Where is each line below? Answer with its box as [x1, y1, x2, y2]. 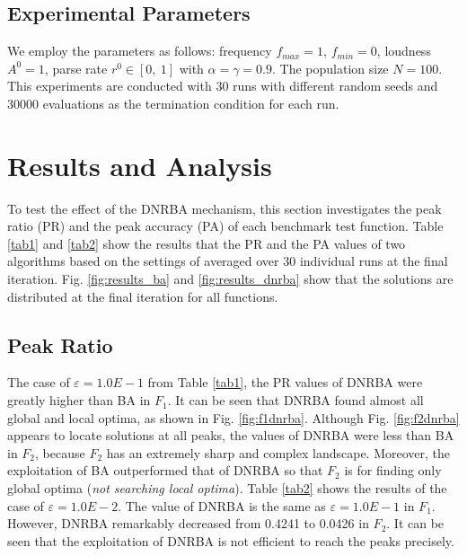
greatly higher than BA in [7, 391, 151, 410]
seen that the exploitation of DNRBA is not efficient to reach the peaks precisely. [7, 531, 454, 550]
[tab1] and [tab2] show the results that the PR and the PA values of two [7, 234, 406, 252]
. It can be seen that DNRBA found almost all [167, 391, 424, 410]
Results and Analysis [7, 146, 272, 183]
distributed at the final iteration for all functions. [7, 287, 278, 305]
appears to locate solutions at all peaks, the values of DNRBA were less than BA [7, 426, 454, 445]
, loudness [376, 41, 431, 60]
